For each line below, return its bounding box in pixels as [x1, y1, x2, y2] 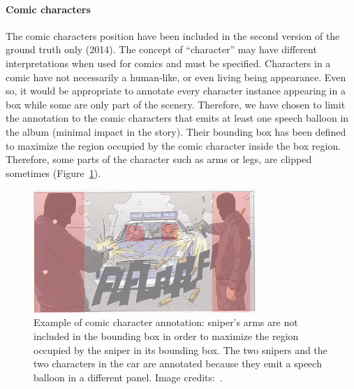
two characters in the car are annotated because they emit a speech [34, 356, 322, 371]
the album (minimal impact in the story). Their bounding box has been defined [6, 124, 346, 139]
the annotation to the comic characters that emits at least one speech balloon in [6, 111, 349, 125]
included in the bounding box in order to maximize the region [34, 328, 299, 343]
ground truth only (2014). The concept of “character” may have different [6, 42, 317, 57]
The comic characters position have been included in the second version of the [6, 28, 340, 43]
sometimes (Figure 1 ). [6, 165, 101, 180]
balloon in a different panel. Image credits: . [34, 369, 223, 384]
